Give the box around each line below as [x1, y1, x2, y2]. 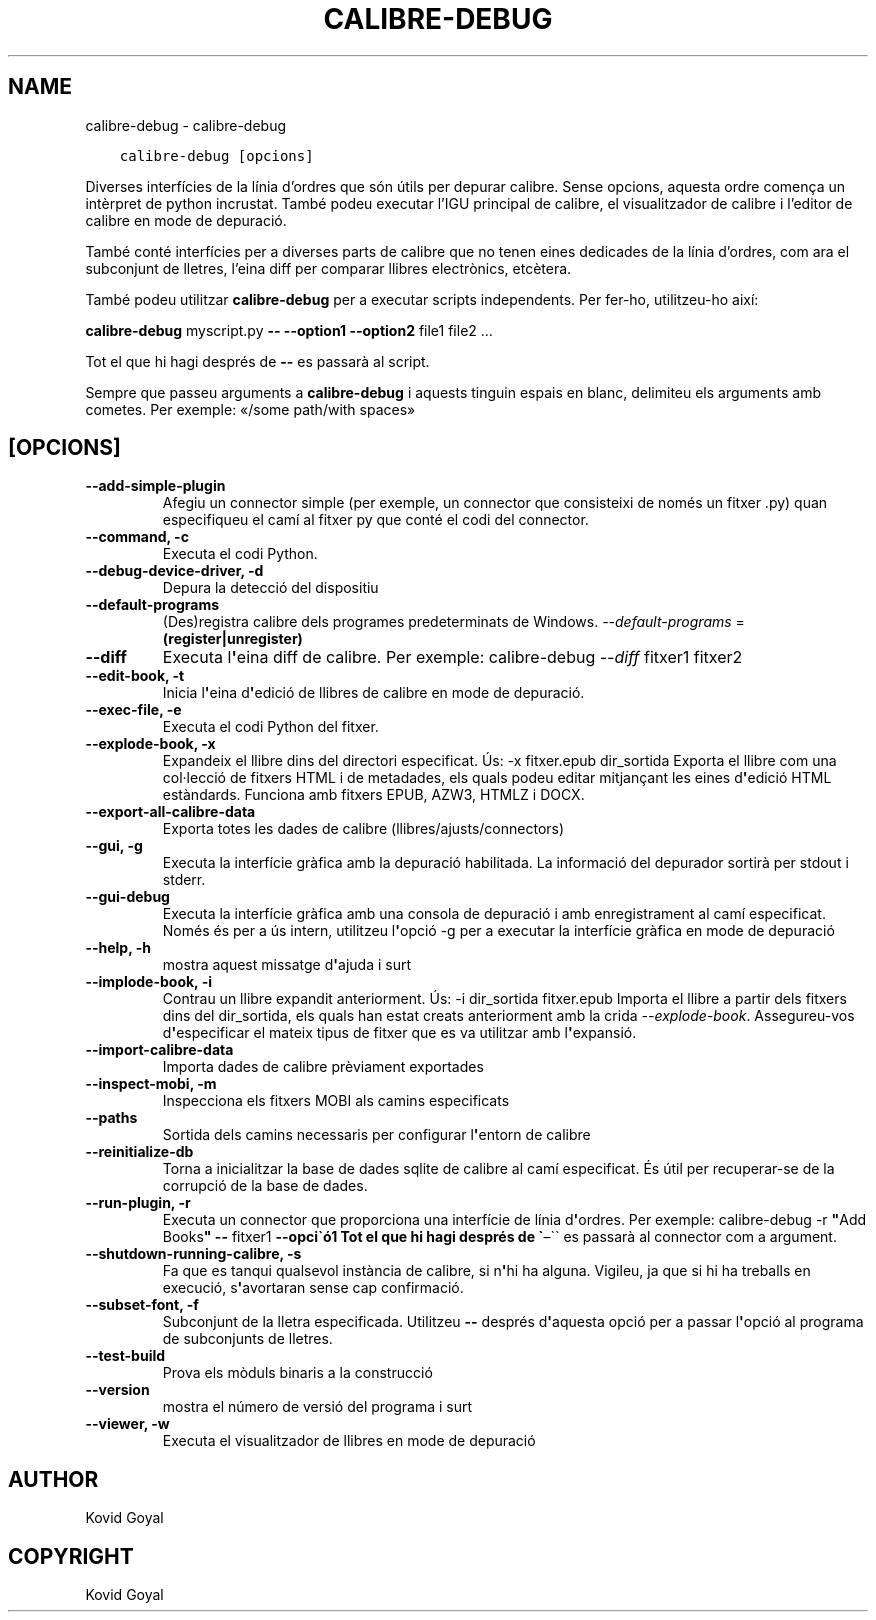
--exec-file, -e [85, 701, 182, 719]
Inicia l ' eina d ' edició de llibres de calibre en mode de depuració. [162, 684, 585, 702]
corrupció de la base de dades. [162, 1177, 368, 1195]
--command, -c [85, 528, 189, 546]
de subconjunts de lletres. [162, 1330, 333, 1348]
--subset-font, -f [85, 1296, 199, 1314]
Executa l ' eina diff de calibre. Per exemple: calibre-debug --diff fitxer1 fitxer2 [162, 647, 743, 668]
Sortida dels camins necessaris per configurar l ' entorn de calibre [162, 1126, 591, 1144]
